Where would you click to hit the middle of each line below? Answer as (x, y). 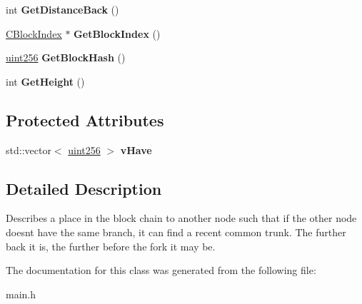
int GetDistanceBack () (62, 9)
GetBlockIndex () (117, 33)
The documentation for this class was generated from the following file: (161, 270)
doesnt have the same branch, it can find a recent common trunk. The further (176, 232)
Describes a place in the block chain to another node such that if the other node (181, 218)
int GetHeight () (45, 81)
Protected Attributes (85, 120)
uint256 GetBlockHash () (66, 57)
